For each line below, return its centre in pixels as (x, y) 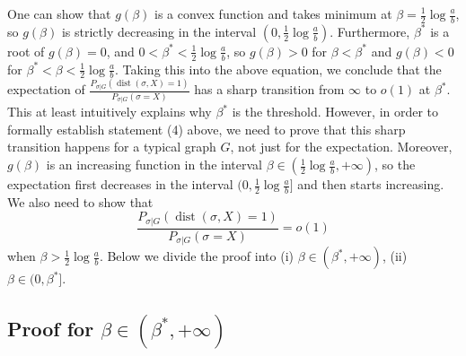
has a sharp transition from (269, 89)
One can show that (59, 13)
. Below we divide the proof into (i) (196, 256)
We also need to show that (80, 201)
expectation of (46, 89)
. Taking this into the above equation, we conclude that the (278, 69)
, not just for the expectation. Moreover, (341, 147)
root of (26, 51)
